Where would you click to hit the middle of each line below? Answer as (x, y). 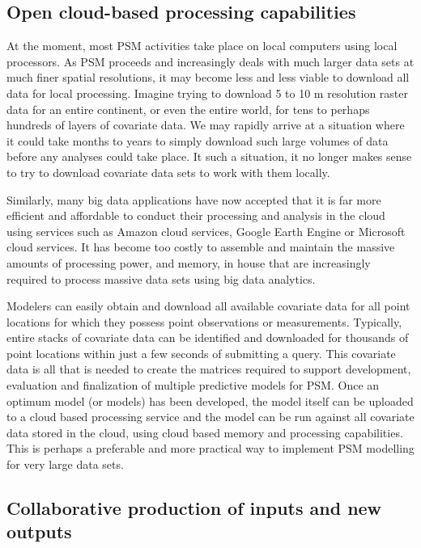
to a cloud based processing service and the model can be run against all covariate (210, 417)
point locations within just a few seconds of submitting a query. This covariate (201, 353)
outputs (39, 531)
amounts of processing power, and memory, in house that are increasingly (189, 262)
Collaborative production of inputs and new (194, 508)
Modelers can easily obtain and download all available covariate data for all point (208, 306)
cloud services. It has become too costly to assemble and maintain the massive (201, 247)
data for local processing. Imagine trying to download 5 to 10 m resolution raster (207, 93)
